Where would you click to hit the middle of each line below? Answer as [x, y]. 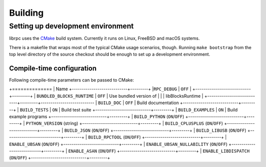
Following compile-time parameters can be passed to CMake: [71, 80]
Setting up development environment [71, 26]
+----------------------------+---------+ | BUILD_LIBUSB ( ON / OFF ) [178, 130]
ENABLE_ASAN [83, 151]
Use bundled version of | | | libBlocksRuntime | [156, 96]
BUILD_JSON [77, 130]
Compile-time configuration [53, 68]
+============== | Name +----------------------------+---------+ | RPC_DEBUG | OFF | [100, 89]
